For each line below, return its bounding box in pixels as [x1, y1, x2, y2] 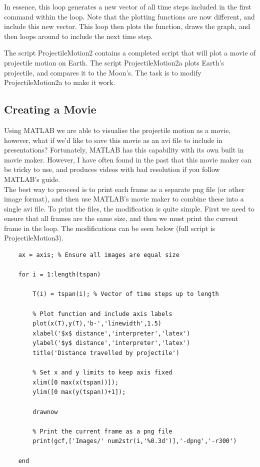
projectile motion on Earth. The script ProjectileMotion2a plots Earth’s [4, 57, 224, 67]
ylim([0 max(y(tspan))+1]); [32, 388, 126, 396]
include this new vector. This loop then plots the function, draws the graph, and [4, 21, 250, 31]
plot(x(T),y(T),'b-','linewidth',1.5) [32, 320, 161, 327]
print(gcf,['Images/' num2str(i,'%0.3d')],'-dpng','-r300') [32, 437, 237, 445]
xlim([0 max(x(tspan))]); [32, 378, 119, 386]
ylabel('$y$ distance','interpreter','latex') [32, 339, 190, 347]
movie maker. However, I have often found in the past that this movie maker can [4, 154, 252, 164]
